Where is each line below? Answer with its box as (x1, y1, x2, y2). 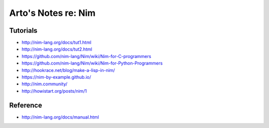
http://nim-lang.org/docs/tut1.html (21, 40, 92, 46)
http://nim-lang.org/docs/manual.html (21, 114, 99, 120)
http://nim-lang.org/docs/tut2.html (21, 46, 92, 52)
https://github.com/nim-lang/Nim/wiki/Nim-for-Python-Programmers (21, 60, 163, 66)
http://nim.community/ (21, 81, 67, 87)
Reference (9, 101, 42, 109)
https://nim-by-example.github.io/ (21, 74, 92, 80)
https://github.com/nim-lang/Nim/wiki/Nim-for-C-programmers (21, 53, 151, 59)
